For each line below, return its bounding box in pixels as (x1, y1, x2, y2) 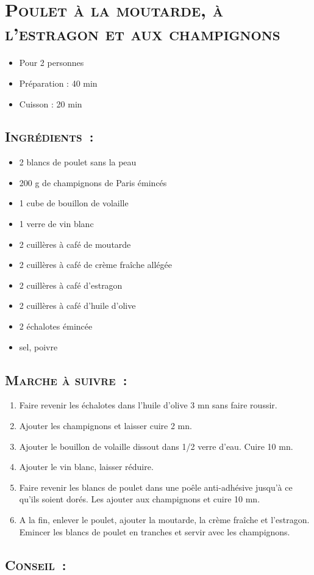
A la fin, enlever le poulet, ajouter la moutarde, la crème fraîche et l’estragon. (19, 513, 310, 526)
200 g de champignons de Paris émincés (19, 176, 167, 189)
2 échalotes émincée (19, 320, 93, 333)
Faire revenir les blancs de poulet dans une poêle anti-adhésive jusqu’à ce (19, 480, 293, 493)
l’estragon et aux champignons (5, 21, 280, 46)
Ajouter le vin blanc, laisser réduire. (19, 460, 154, 473)
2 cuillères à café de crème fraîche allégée (19, 258, 172, 271)
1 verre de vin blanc (19, 217, 94, 230)
